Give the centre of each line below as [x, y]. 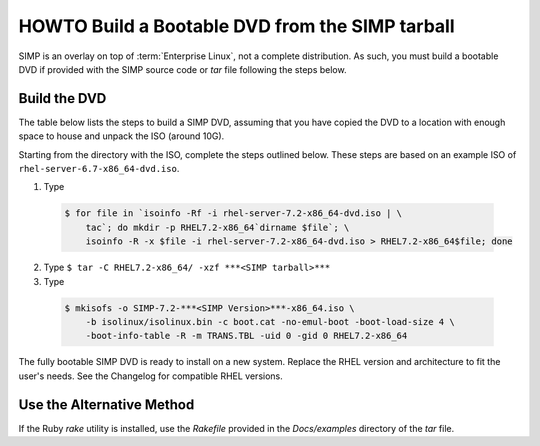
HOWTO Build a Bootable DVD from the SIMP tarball [236, 26]
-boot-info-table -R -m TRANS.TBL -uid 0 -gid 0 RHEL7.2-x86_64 [246, 336]
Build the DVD [62, 98]
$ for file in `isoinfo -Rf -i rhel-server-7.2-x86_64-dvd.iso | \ [233, 213]
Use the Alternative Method [106, 404]
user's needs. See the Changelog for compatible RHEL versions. [151, 376]
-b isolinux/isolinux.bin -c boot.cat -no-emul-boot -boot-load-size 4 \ [270, 321]
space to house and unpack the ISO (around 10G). [121, 136]
